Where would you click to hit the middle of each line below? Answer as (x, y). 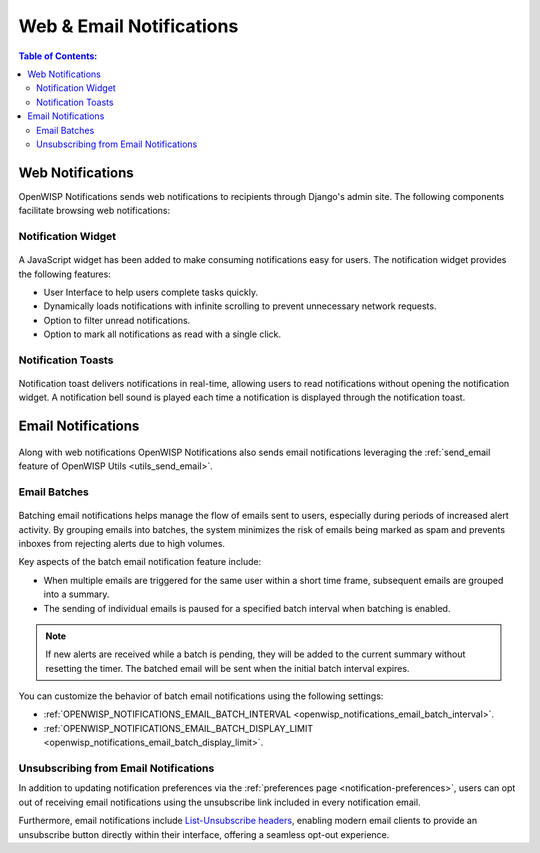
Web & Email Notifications (128, 26)
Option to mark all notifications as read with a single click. (162, 334)
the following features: (65, 274)
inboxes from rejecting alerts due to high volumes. (121, 543)
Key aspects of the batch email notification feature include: (140, 562)
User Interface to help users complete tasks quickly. (151, 292)
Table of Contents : (58, 56)
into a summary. (76, 594)
